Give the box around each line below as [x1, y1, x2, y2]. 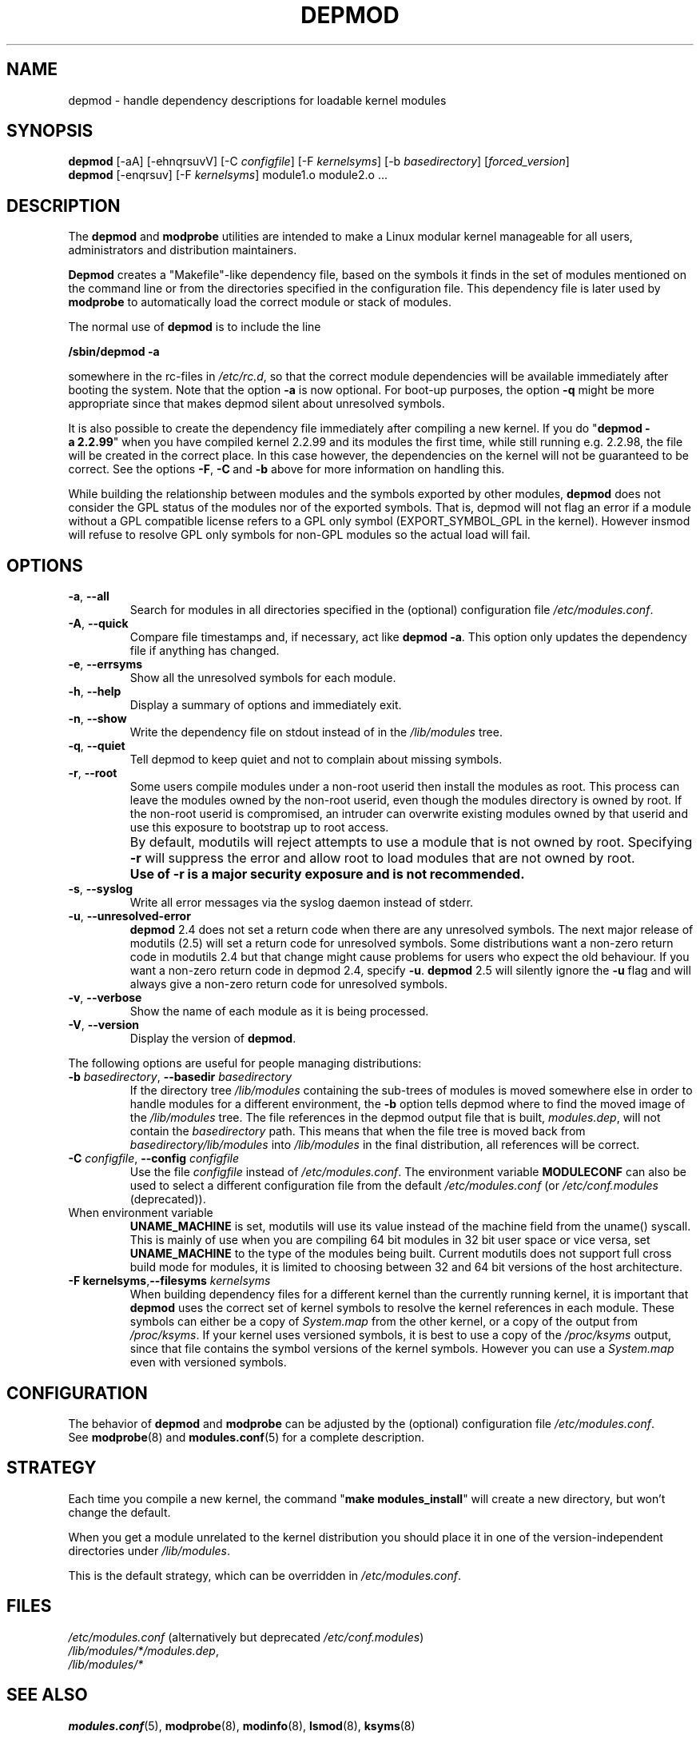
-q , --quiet [68, 739, 125, 753]
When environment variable [68, 1206, 213, 1220]
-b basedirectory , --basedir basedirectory [68, 1070, 292, 1084]
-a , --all [68, 589, 109, 604]
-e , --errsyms [68, 657, 143, 672]
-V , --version [68, 1018, 139, 1032]
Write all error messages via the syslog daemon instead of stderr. [129, 895, 474, 910]
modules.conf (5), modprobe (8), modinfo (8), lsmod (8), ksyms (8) [68, 1718, 416, 1733]
